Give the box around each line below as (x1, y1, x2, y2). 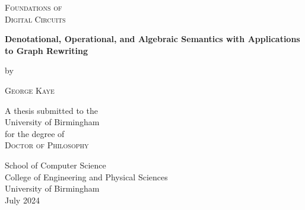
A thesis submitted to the (5, 104, 98, 116)
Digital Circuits (5, 12, 66, 25)
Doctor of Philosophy (5, 139, 89, 151)
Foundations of (5, 1, 62, 13)
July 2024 (5, 193, 40, 206)
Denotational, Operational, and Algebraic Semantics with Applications (5, 33, 300, 45)
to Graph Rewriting (5, 44, 88, 56)
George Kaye (5, 84, 55, 96)
